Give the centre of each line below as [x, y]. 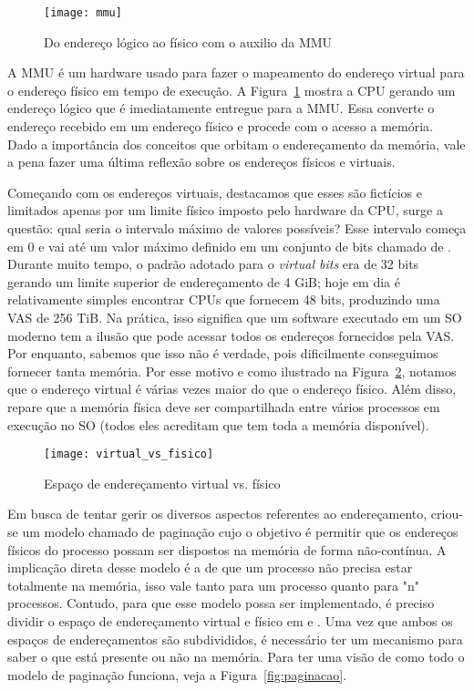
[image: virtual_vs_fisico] [129, 454]
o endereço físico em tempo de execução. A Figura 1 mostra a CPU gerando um [232, 90]
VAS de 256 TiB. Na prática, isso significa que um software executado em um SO [235, 317]
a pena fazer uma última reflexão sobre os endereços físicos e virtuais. [201, 162]
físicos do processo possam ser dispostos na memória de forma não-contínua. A [227, 549]
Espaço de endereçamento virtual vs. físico [162, 483]
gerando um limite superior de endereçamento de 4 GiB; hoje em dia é [204, 281]
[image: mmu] [83, 13]
